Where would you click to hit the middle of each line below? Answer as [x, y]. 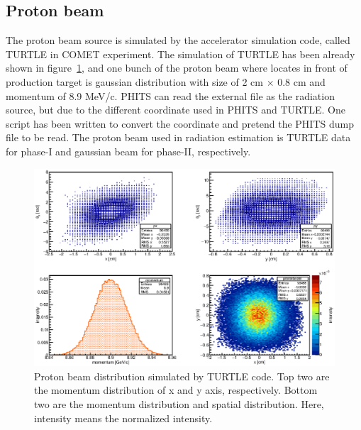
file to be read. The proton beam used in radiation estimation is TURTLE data [178, 137]
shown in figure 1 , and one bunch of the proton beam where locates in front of [177, 68]
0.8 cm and [301, 81]
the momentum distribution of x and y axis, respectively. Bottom [176, 390]
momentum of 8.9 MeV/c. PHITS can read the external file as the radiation [170, 95]
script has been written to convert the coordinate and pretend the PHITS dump [180, 123]
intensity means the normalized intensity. [123, 418]
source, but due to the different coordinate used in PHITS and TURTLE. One [176, 110]
